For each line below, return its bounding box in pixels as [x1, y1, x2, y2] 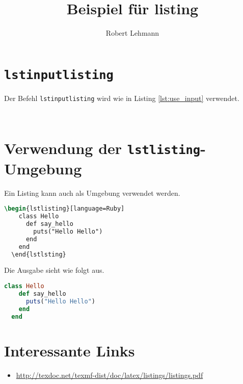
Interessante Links [4, 340, 135, 361]
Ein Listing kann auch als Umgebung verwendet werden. [4, 187, 180, 198]
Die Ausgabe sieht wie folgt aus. [4, 265, 104, 275]
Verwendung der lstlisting [4, 137, 201, 158]
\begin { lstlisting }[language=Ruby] [4, 205, 125, 213]
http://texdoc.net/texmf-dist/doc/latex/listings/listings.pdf [16, 369, 203, 380]
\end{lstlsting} [11, 250, 66, 258]
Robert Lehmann [105, 28, 159, 38]
